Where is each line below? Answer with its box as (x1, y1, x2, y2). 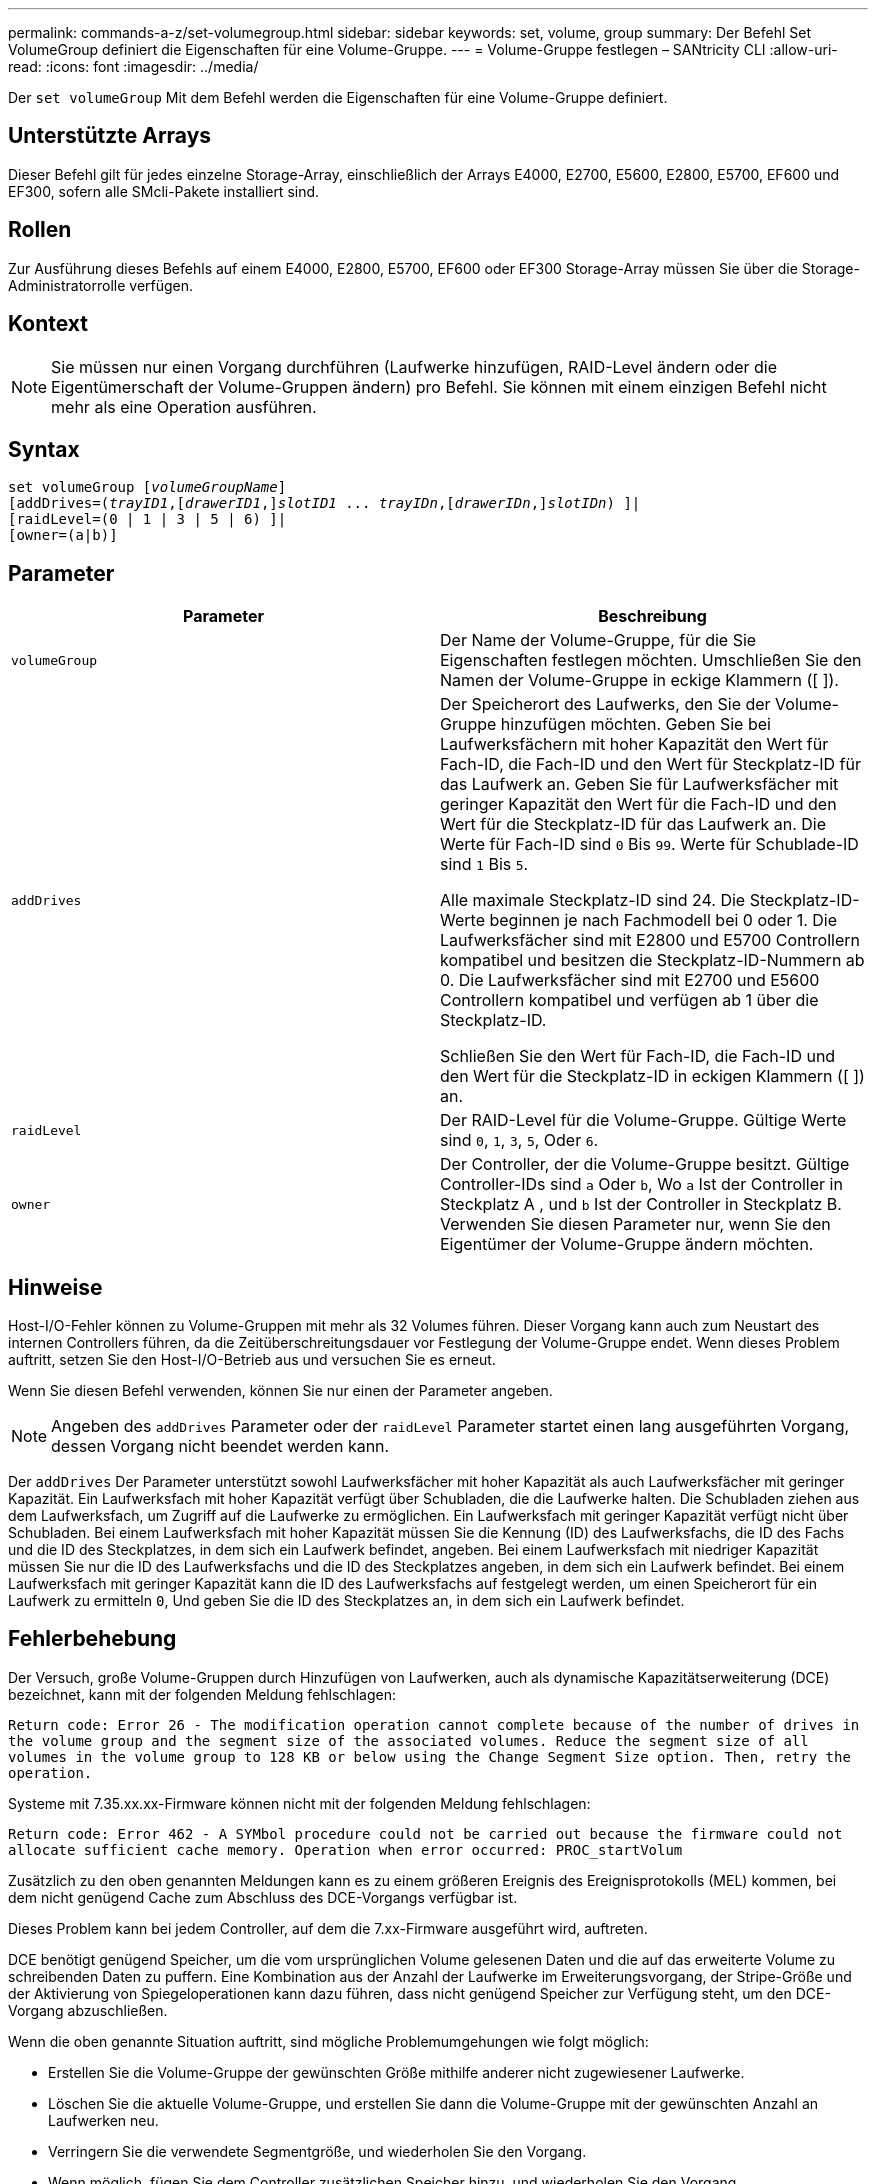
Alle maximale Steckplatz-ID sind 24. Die (440, 890, 746, 911)
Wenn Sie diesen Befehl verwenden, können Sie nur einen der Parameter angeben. (8, 1382, 553, 1400)
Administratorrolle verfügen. (8, 276, 194, 294)
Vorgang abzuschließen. (8, 2001, 168, 2019)
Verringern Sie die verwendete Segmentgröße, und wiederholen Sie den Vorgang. (48, 2142, 587, 2160)
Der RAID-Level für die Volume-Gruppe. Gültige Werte (440, 1110, 847, 1131)
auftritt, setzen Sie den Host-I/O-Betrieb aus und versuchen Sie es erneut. (8, 1351, 496, 1369)
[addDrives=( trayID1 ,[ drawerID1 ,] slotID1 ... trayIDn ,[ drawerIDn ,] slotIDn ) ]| (8, 495, 641, 512)
